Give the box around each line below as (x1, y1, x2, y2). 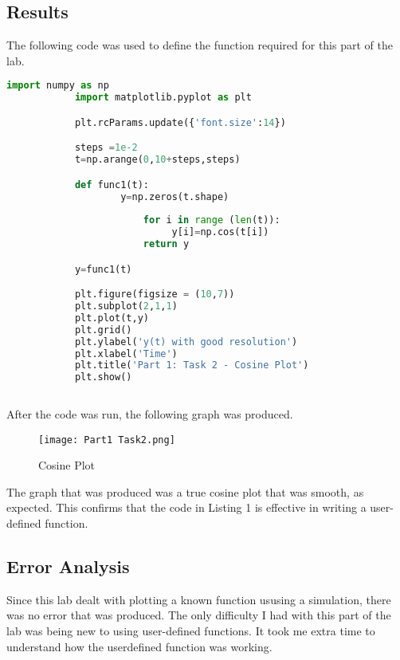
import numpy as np (6, 80, 109, 92)
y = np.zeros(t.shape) (120, 191, 229, 202)
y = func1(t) (74, 263, 132, 275)
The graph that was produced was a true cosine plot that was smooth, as (6, 483, 364, 500)
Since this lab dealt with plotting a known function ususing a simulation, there (6, 591, 391, 607)
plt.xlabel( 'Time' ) (74, 348, 178, 359)
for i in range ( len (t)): (143, 214, 280, 226)
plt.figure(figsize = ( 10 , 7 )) (74, 289, 235, 301)
